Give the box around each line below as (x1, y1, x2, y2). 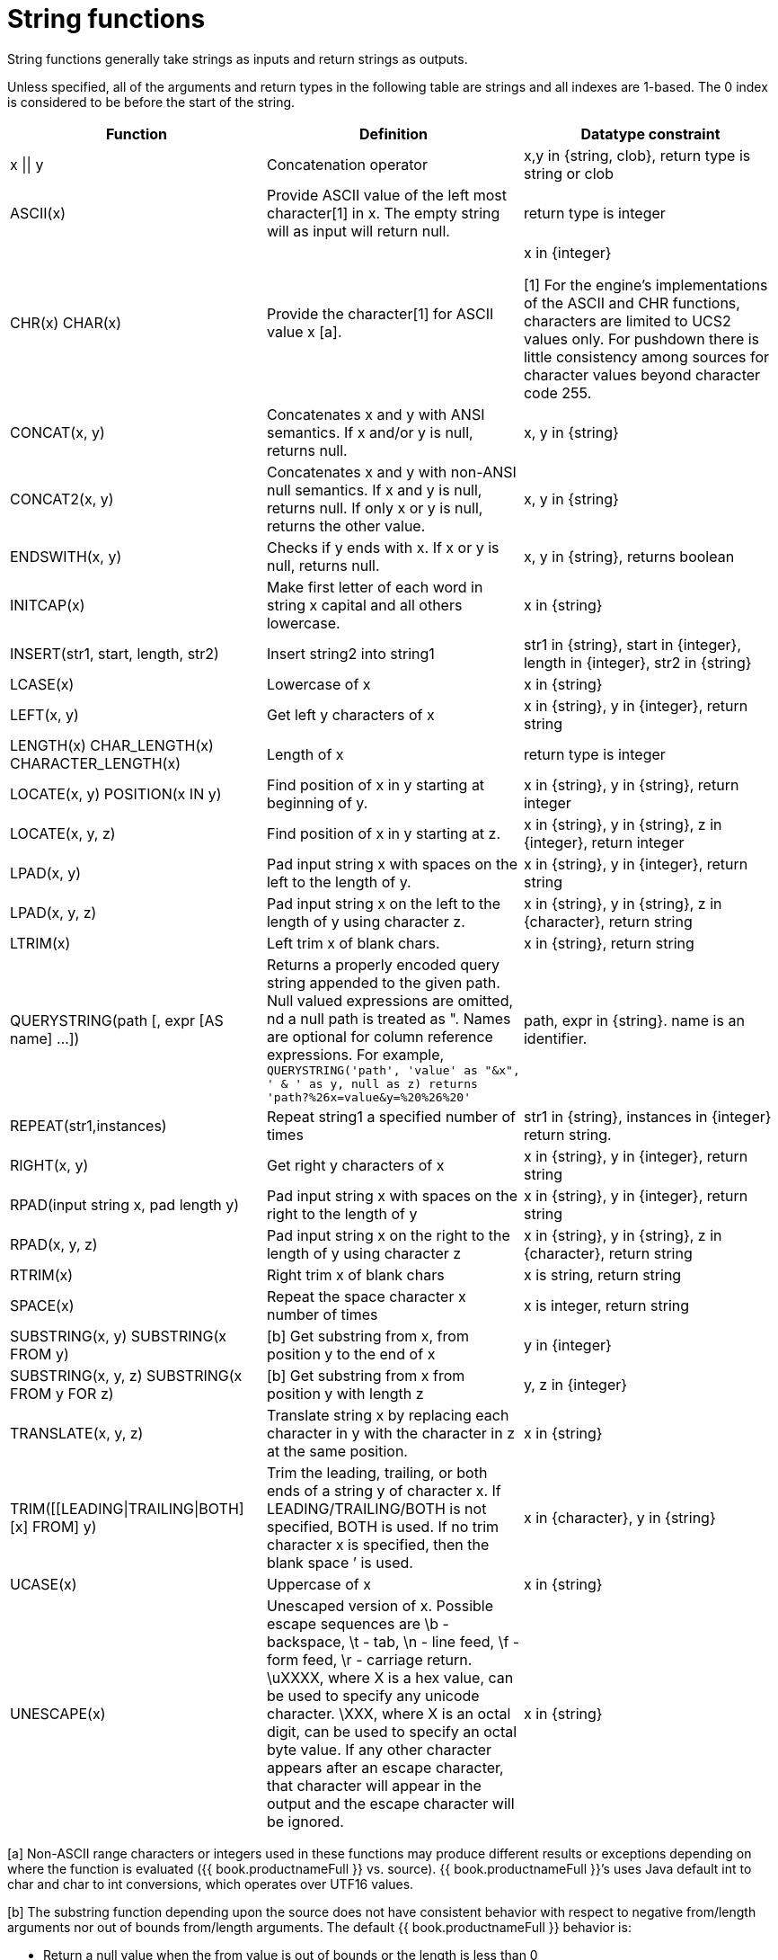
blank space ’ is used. (266, 1553, 413, 1572)
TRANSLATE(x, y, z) (10, 1423, 144, 1442)
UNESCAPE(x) (10, 1704, 106, 1723)
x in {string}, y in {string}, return (523, 775, 739, 794)
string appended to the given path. (266, 973, 500, 992)
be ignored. (266, 1812, 344, 1831)
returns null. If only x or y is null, (266, 498, 483, 517)
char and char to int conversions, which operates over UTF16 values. (7, 1875, 414, 1892)
